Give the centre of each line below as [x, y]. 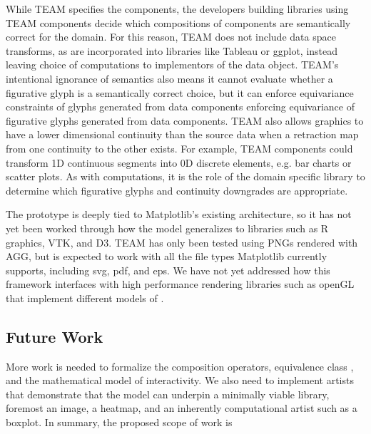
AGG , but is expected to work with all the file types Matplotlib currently [167, 256]
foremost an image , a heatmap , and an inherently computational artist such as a [182, 408]
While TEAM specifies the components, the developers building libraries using [177, 9]
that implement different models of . [85, 298]
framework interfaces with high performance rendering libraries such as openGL [180, 284]
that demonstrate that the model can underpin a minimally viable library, [168, 394]
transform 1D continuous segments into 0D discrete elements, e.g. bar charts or [179, 162]
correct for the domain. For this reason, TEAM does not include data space [171, 37]
